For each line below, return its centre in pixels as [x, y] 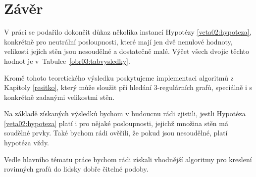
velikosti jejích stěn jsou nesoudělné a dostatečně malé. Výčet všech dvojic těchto [127, 51]
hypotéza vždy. [27, 143]
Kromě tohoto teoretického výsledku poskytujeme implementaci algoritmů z [119, 77]
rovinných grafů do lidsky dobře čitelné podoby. [76, 169]
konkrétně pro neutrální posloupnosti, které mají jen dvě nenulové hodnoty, [118, 41]
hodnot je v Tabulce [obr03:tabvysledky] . [67, 61]
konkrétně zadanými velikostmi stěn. [59, 97]
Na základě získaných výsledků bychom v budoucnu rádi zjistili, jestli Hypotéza [125, 113]
